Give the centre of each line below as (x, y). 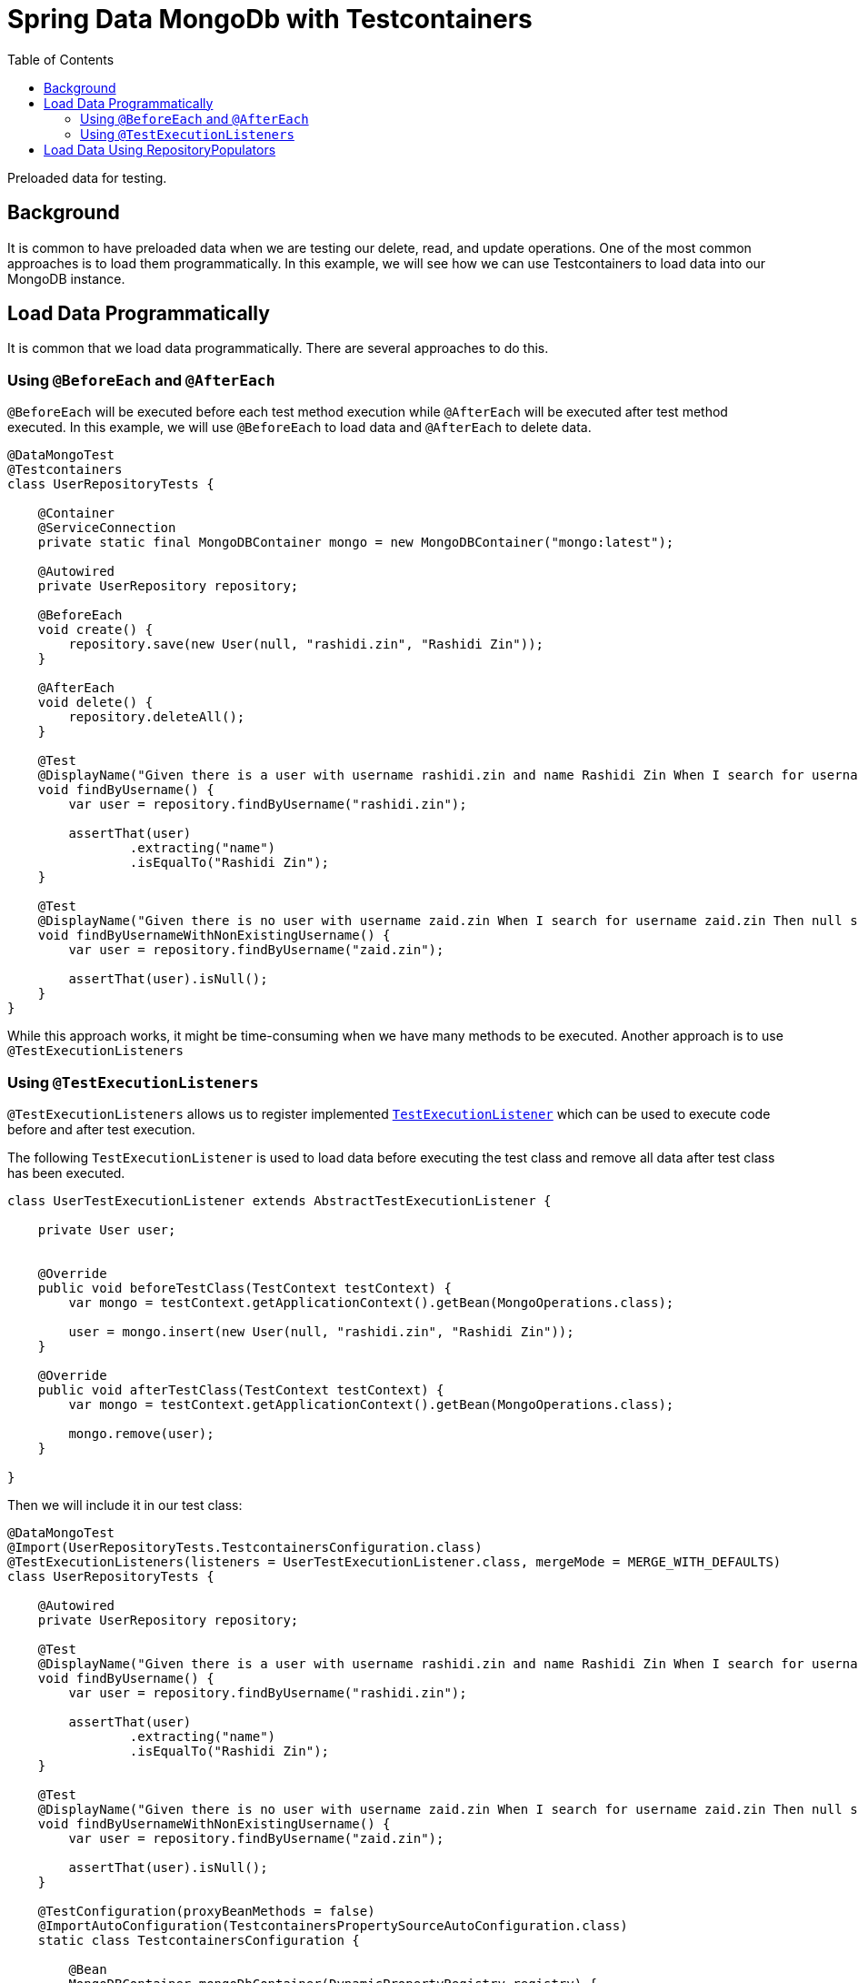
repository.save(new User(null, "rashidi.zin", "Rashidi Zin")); (306, 644)
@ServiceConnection (107, 528)
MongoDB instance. (66, 278)
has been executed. (66, 1173)
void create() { (95, 630)
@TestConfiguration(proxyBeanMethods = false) (206, 1911)
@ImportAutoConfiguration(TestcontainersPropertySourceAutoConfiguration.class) (333, 1925)
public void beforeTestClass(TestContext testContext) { (244, 1288)
